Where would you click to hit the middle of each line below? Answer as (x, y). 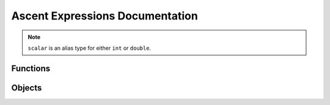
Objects (27, 88)
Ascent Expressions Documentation (105, 16)
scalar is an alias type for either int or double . (90, 48)
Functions (31, 68)
